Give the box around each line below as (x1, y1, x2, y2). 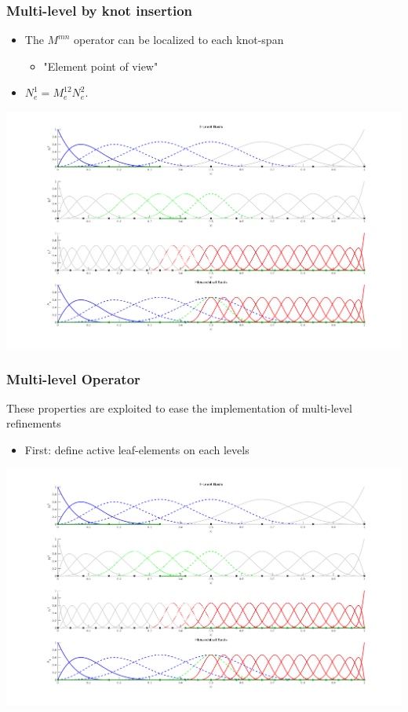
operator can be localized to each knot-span (74, 31, 284, 48)
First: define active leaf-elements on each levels (24, 442, 250, 458)
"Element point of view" (43, 57, 158, 74)
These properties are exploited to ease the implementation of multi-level (6, 399, 352, 416)
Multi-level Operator (6, 369, 140, 388)
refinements (6, 415, 61, 431)
